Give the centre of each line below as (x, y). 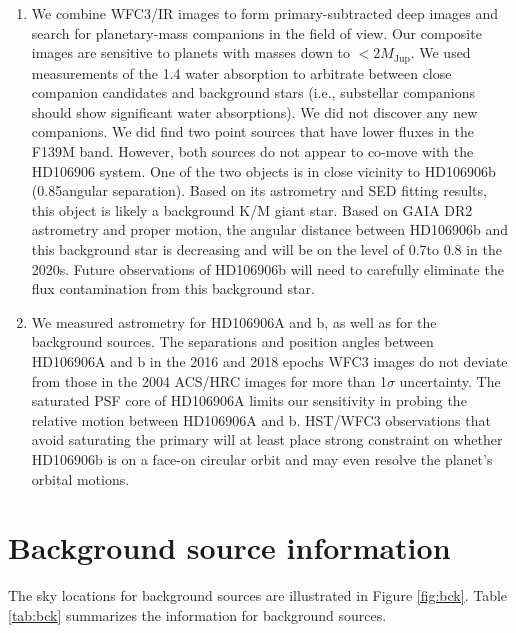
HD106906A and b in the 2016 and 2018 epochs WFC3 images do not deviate (269, 360)
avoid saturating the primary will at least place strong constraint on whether (267, 439)
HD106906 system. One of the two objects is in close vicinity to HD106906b (263, 170)
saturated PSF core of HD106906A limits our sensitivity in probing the (249, 400)
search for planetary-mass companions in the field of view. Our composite (256, 32)
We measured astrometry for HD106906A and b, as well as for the (234, 321)
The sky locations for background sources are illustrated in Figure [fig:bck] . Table (258, 595)
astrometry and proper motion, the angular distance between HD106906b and (269, 229)
